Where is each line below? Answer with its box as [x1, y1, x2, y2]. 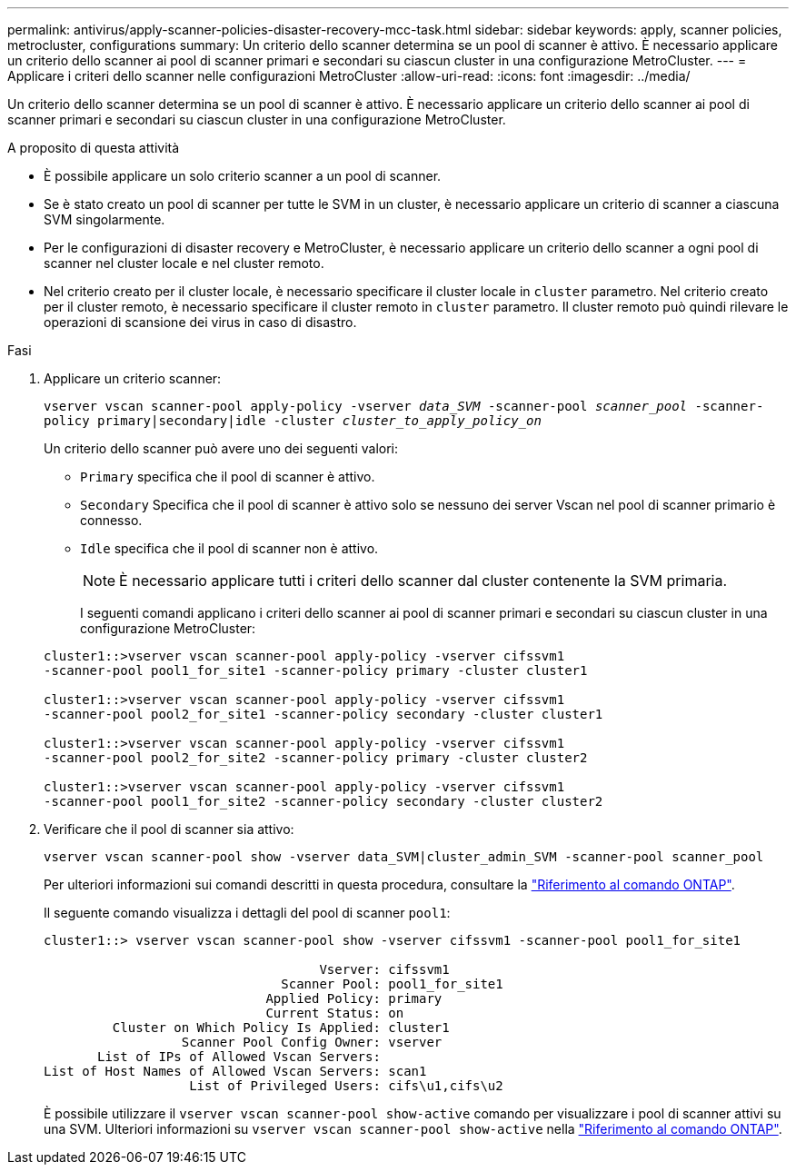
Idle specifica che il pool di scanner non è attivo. [80, 541, 379, 556]
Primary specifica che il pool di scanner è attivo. [80, 469, 375, 484]
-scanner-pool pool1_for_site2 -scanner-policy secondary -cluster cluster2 [44, 794, 603, 809]
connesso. [80, 512, 143, 528]
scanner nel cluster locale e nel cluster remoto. [44, 255, 324, 271]
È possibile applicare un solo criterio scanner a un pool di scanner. [44, 168, 442, 184]
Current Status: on [265, 1006, 404, 1020]
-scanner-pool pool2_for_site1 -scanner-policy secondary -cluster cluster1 [44, 707, 603, 721]
